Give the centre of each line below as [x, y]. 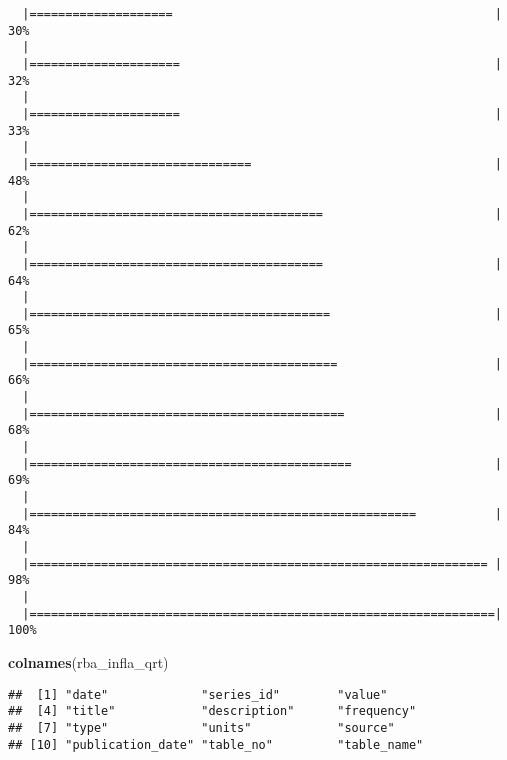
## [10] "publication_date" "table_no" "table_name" [216, 744]
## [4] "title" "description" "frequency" [212, 711]
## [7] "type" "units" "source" [201, 727]
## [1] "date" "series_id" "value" [198, 694]
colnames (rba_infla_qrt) [88, 661]
